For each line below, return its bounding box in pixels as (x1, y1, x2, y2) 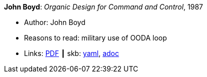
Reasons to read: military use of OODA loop (24, 33, 167, 42)
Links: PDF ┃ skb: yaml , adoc (24, 49, 119, 57)
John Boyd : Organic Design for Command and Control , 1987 (4, 2, 203, 11)
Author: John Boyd (24, 18, 85, 26)
